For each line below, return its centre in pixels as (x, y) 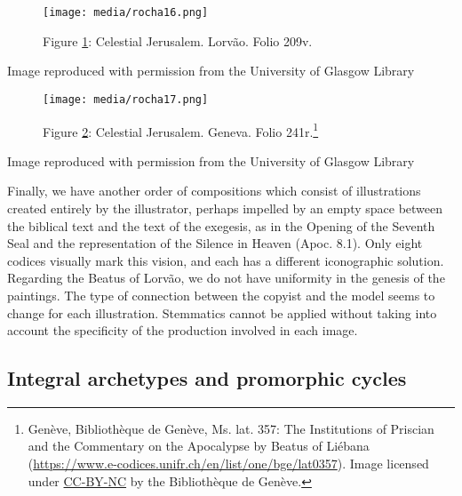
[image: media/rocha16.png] (126, 12)
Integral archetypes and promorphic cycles (207, 378)
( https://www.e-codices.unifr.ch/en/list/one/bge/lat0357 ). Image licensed (228, 464)
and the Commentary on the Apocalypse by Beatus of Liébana (199, 446)
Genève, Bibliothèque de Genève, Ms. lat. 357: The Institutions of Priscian (231, 428)
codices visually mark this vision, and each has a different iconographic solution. (226, 260)
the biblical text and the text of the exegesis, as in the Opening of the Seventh (221, 225)
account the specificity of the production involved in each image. (183, 330)
